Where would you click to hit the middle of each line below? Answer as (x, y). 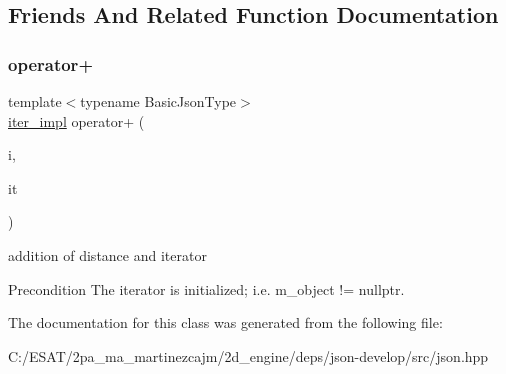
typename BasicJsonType (158, 101)
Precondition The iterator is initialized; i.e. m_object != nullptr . (206, 288)
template (35, 101)
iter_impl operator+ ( (76, 120)
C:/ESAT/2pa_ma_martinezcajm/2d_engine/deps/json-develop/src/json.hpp (248, 355)
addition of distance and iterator (107, 254)
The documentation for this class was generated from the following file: (225, 322)
